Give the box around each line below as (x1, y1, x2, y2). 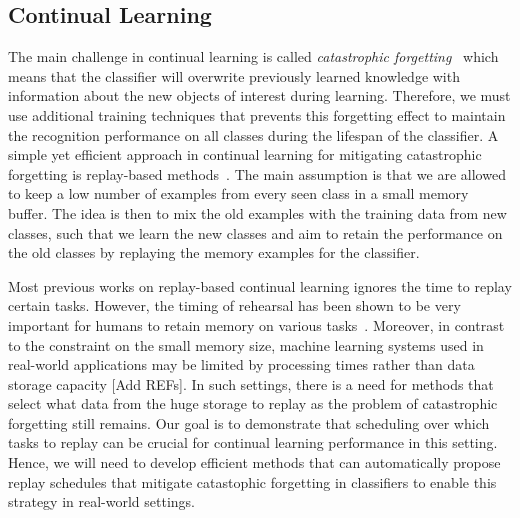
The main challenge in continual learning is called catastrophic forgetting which (8, 46, 499, 67)
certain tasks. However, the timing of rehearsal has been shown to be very (8, 295, 461, 316)
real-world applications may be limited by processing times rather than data (8, 354, 475, 375)
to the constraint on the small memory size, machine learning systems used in (8, 334, 484, 355)
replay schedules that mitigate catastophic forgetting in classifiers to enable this (8, 471, 497, 492)
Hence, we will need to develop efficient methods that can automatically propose (8, 452, 501, 473)
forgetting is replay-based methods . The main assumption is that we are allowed (8, 163, 506, 184)
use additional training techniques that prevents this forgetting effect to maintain (8, 104, 506, 125)
